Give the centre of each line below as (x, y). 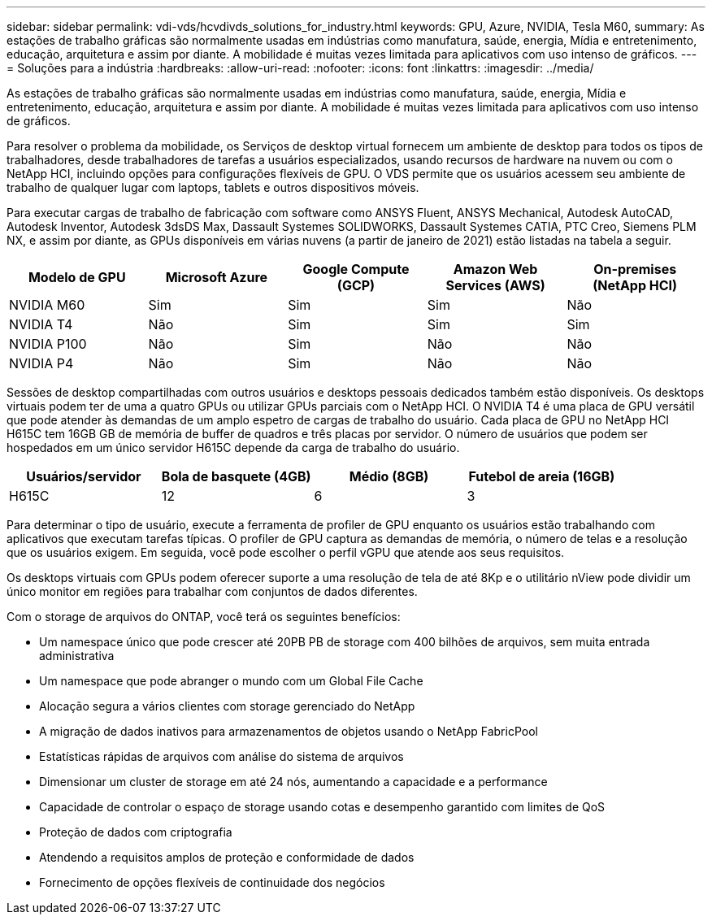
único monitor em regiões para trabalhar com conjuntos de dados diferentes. (212, 591)
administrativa (77, 656)
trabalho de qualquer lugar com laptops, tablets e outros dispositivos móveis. (213, 187)
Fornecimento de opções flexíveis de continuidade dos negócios (212, 882)
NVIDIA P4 (41, 363)
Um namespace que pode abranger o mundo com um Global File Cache (231, 681)
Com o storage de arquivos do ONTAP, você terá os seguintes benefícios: (204, 617)
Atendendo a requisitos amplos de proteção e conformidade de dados (227, 857)
